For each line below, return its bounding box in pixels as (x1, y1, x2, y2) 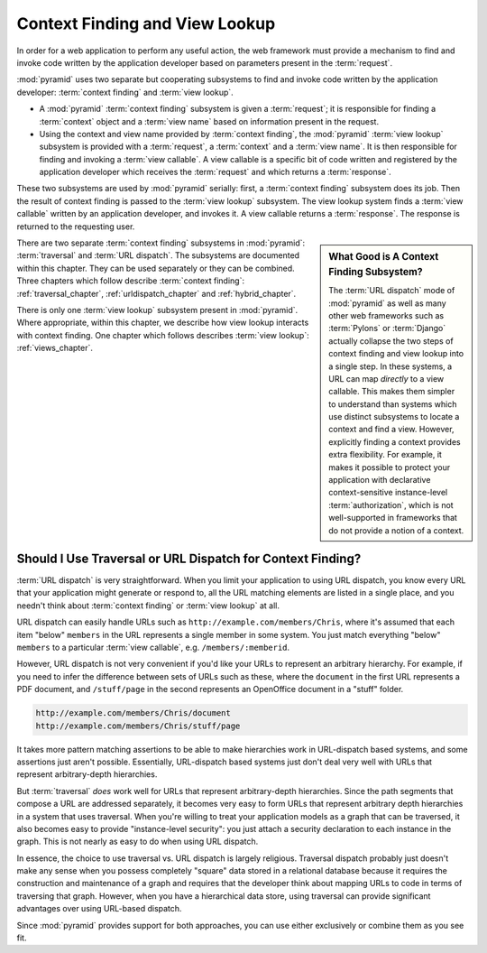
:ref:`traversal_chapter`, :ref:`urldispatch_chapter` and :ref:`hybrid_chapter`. (16, 288, 297, 299)
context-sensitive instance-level (328, 487, 448, 498)
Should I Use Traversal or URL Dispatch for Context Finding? (16, 551, 362, 566)
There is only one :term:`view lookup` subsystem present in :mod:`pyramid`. (16, 304, 299, 315)
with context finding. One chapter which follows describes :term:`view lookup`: (16, 329, 310, 340)
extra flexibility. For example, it (328, 449, 442, 460)
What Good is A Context (328, 251, 439, 264)
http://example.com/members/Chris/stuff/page (35, 720, 241, 731)
